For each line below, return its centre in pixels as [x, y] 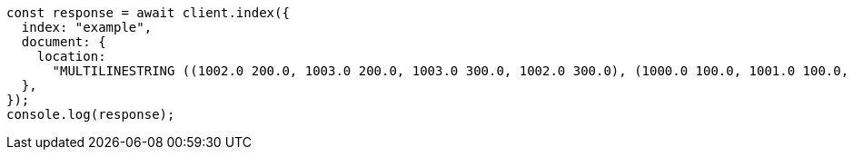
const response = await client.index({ [148, 13]
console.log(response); [91, 114]
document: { [64, 42]
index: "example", [87, 27]
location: [71, 56]
